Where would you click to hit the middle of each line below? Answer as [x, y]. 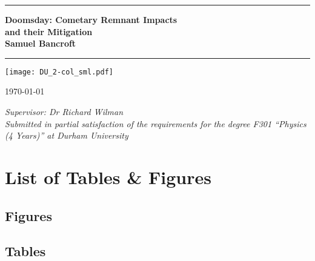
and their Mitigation [49, 31]
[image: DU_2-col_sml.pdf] [59, 72]
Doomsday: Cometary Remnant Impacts [91, 19]
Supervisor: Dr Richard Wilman [64, 112]
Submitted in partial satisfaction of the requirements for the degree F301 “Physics [156, 123]
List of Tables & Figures [108, 177]
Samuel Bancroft [41, 43]
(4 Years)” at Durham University [67, 135]
